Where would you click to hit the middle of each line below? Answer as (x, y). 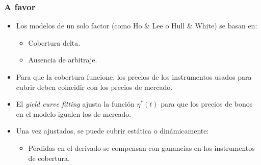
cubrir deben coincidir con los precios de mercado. (94, 87)
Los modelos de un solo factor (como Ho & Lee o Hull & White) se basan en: (137, 26)
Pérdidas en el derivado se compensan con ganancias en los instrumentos (141, 147)
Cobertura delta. (54, 42)
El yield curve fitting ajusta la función (75, 104)
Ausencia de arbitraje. (63, 60)
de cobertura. (49, 158)
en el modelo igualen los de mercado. (74, 113)
